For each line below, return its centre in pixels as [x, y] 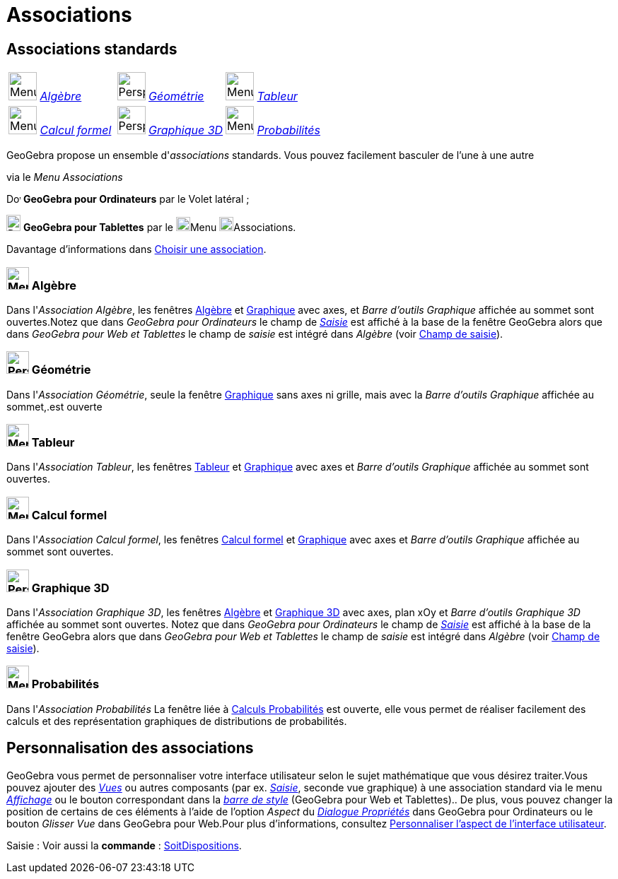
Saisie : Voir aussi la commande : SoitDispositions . [124, 845]
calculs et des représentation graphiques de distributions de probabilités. [177, 721]
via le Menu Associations [65, 177]
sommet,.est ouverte [54, 406]
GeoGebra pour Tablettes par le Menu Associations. [159, 228]
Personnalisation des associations [130, 748]
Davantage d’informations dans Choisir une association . [136, 249]
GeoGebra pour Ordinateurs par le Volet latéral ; [136, 199]
